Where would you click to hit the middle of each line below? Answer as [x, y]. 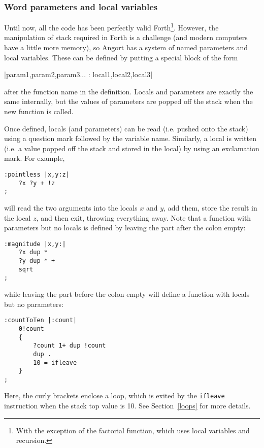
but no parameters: [34, 304]
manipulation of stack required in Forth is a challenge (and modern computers [126, 37]
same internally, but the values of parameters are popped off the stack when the [128, 101]
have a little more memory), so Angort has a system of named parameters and [126, 47]
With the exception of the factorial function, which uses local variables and [133, 430]
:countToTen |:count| [41, 320]
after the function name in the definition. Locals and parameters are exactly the [129, 91]
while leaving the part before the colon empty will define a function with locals [127, 294]
